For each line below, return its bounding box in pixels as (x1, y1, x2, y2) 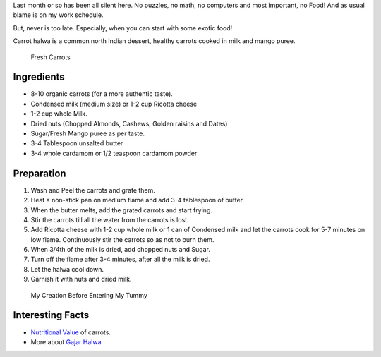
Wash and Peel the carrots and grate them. (30, 186, 155, 194)
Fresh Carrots (30, 53, 71, 61)
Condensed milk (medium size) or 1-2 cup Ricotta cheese (30, 99, 198, 108)
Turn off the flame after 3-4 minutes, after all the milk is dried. (30, 255, 210, 264)
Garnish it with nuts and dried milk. (30, 275, 132, 284)
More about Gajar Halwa (30, 337, 102, 346)
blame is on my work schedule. (13, 11, 104, 19)
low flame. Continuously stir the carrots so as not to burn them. (30, 235, 214, 243)
